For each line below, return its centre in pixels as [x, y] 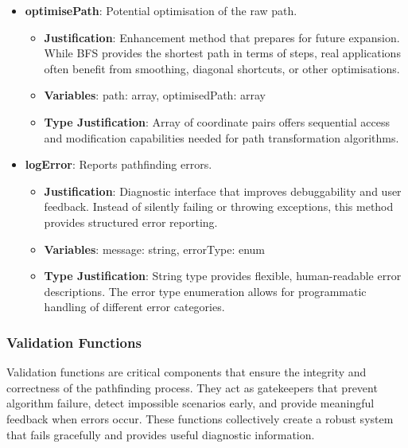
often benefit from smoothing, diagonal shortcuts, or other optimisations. [222, 68]
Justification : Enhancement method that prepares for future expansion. [222, 37]
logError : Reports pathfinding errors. [119, 164]
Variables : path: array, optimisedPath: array [155, 95]
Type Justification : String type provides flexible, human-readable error [223, 276]
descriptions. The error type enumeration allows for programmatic [205, 291]
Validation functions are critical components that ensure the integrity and [187, 372]
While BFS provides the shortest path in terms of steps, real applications [222, 53]
